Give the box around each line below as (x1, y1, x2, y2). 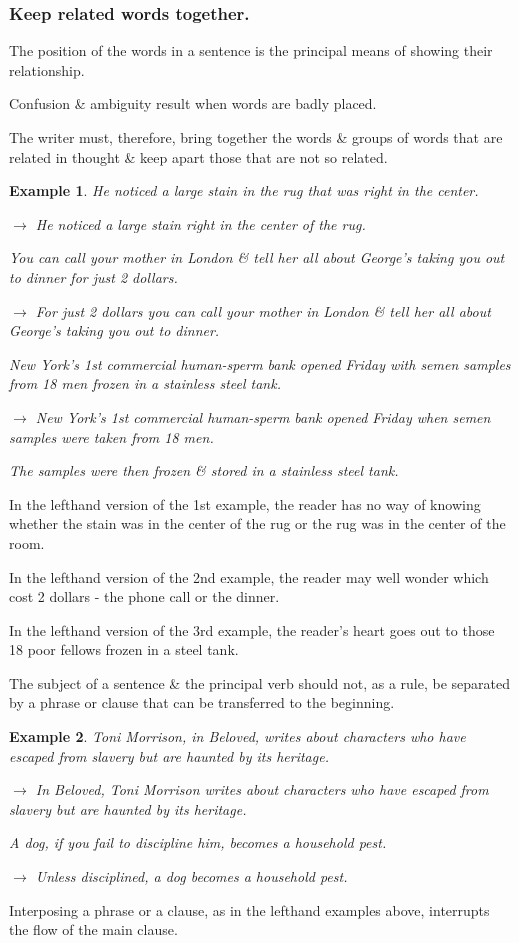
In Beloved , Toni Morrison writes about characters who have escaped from (35, 779, 489, 800)
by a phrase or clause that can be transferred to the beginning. (9, 692, 395, 713)
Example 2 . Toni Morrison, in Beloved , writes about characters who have (9, 726, 466, 747)
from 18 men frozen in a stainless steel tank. (9, 373, 281, 394)
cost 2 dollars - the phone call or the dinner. (9, 586, 280, 607)
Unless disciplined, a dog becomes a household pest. (35, 866, 348, 887)
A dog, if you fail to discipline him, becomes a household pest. (9, 832, 387, 853)
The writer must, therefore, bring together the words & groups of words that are (9, 127, 503, 147)
